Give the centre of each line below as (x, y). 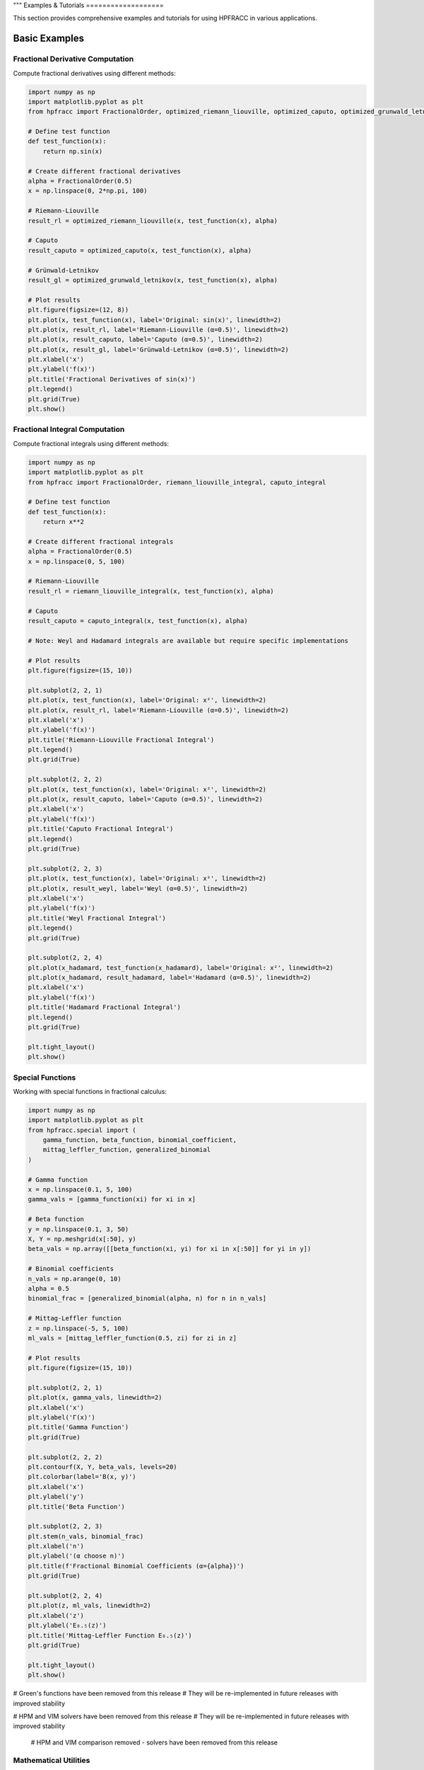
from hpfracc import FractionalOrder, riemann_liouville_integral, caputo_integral (177, 482)
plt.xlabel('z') (56, 1615)
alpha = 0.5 (49, 1288)
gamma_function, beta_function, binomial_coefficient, (140, 1140)
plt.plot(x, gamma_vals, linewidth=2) (95, 1398)
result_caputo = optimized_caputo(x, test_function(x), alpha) (140, 250)
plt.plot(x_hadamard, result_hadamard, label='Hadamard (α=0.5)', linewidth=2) (170, 978)
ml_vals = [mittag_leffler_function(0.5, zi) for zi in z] (132, 1338)
